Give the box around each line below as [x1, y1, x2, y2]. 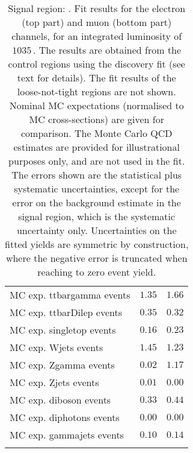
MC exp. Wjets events [10, 340, 103, 354]
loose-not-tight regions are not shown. [17, 84, 176, 98]
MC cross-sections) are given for [29, 112, 164, 126]
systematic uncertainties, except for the [14, 182, 180, 195]
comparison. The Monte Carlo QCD [20, 126, 173, 140]
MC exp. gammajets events [10, 428, 124, 442]
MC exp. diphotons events [10, 410, 120, 424]
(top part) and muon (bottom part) [22, 15, 172, 29]
